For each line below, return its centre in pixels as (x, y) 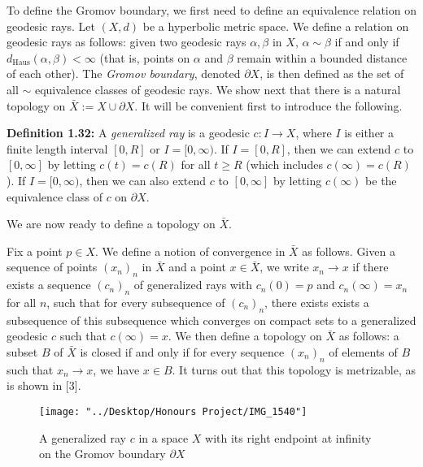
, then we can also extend (143, 180)
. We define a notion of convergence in (190, 251)
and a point (197, 267)
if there (371, 267)
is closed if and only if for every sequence (182, 351)
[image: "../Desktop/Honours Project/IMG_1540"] (173, 411)
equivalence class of (55, 196)
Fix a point (35, 251)
